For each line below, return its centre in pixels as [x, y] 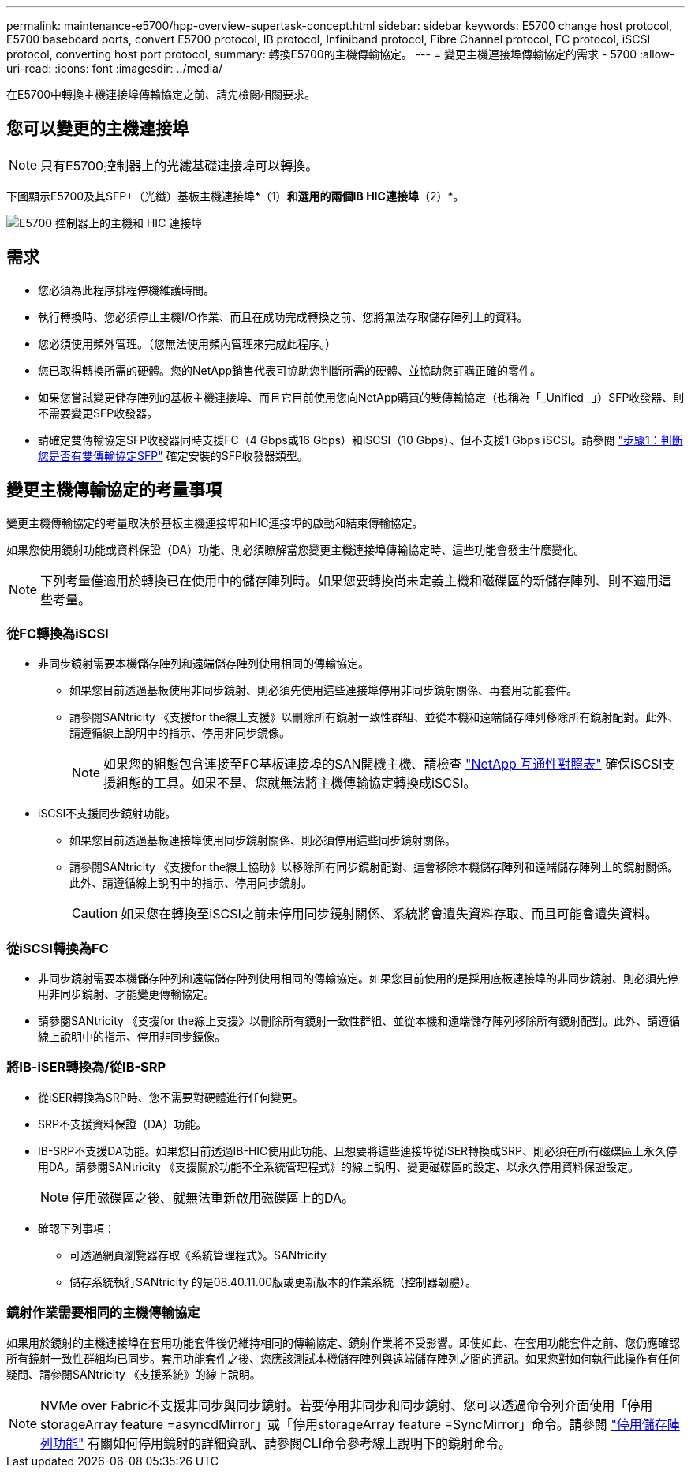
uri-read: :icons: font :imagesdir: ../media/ [114, 68]
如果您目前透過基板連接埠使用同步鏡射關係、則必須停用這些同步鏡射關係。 [263, 840]
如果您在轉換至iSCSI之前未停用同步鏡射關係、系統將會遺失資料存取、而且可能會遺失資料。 [389, 914]
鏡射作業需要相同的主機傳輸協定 [103, 1313]
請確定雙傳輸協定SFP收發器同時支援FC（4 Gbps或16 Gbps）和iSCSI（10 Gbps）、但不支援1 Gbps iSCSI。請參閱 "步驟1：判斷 [360, 440]
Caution [95, 913]
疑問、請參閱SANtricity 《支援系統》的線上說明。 [134, 1374]
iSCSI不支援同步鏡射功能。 [107, 814]
